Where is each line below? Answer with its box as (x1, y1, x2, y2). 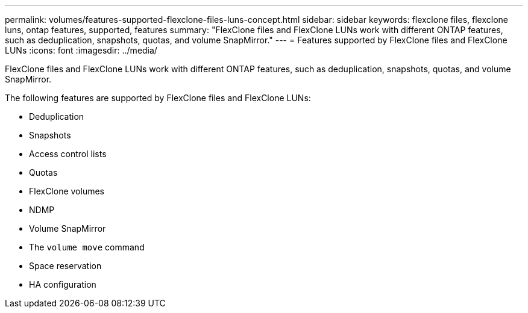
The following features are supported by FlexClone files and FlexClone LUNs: (5, 93, 311, 103)
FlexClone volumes (29, 186, 105, 196)
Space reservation (29, 261, 102, 271)
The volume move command (29, 242, 145, 252)
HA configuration (29, 279, 96, 290)
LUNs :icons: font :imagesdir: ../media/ (5, 45, 157, 55)
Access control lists (29, 149, 107, 159)
